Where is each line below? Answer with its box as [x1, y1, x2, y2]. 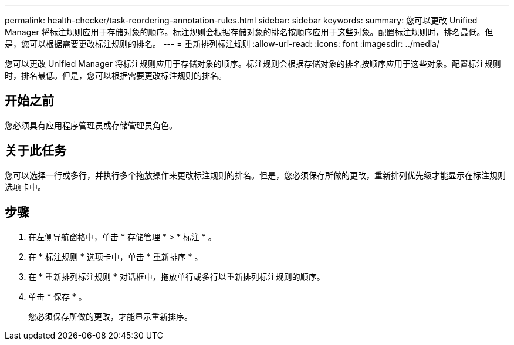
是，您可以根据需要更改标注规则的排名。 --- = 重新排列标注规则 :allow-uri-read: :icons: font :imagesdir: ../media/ [5, 39, 440, 49]
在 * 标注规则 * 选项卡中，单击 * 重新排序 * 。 [28, 251, 203, 262]
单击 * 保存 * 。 [28, 291, 87, 302]
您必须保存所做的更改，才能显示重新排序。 [28, 311, 192, 322]
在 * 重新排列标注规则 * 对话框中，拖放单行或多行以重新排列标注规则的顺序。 [28, 271, 325, 282]
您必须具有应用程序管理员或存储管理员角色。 [5, 120, 177, 130]
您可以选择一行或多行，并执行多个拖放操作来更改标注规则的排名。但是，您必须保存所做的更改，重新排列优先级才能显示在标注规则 [5, 170, 506, 180]
